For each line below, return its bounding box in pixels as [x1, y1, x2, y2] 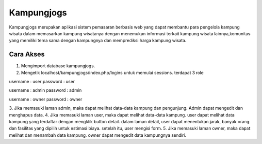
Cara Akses [9, 50, 45, 58]
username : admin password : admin [9, 87, 82, 93]
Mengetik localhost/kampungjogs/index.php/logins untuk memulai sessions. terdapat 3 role [21, 70, 204, 75]
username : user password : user [9, 79, 75, 85]
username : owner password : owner [9, 96, 82, 102]
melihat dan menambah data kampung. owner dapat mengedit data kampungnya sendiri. [9, 132, 186, 138]
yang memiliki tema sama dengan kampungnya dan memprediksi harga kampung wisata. [9, 38, 187, 43]
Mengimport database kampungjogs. [21, 63, 95, 69]
